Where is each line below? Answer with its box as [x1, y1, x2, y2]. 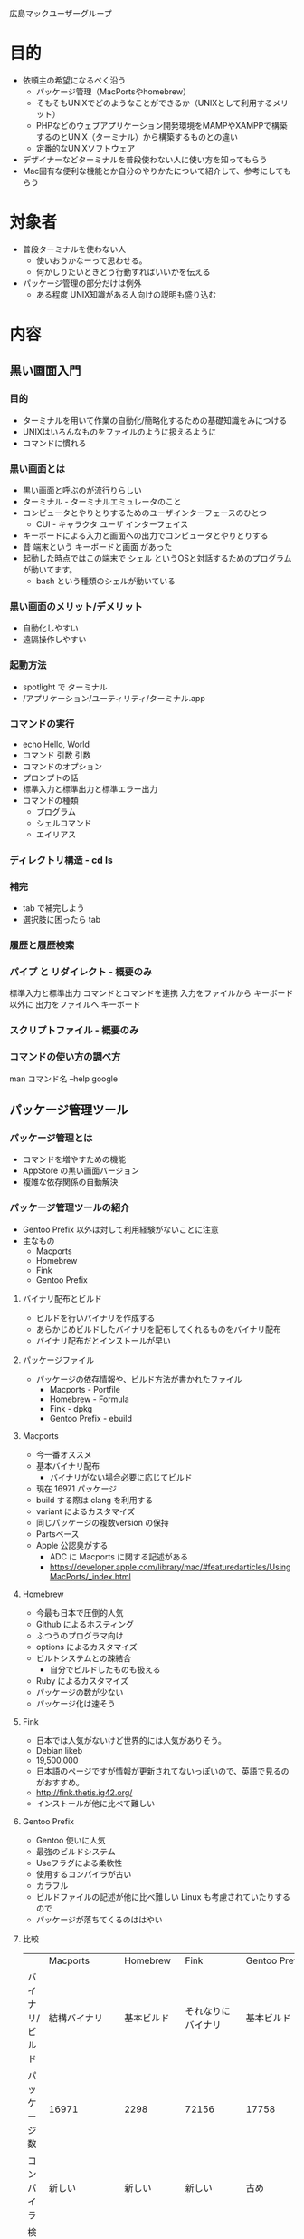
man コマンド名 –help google [9, 1073, 119, 1084]
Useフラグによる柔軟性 [35, 1857, 123, 1868]
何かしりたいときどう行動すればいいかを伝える [35, 266, 211, 277]
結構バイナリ [48, 2011, 104, 2024]
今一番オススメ [35, 1449, 92, 1460]
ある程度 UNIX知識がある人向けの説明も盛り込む [35, 288, 217, 299]
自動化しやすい [22, 622, 79, 633]
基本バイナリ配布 [35, 1460, 100, 1471]
